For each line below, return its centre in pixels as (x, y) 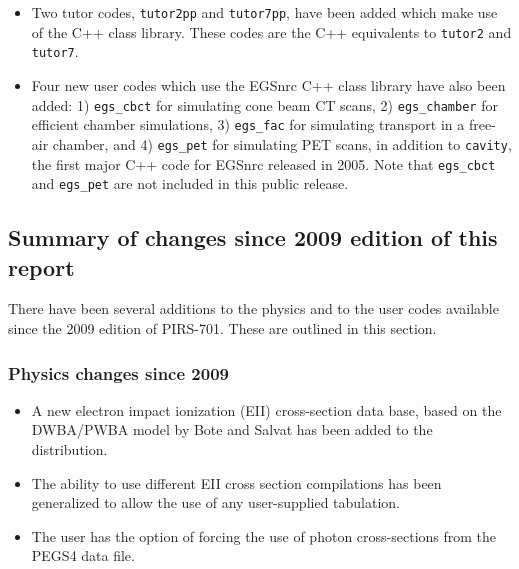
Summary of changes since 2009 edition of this (253, 237)
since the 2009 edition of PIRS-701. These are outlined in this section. (222, 328)
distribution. (69, 449)
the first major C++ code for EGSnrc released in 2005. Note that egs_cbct (263, 163)
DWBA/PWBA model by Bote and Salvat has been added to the (232, 429)
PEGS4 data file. (83, 555)
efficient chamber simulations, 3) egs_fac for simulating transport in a (248, 124)
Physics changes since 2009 (118, 372)
